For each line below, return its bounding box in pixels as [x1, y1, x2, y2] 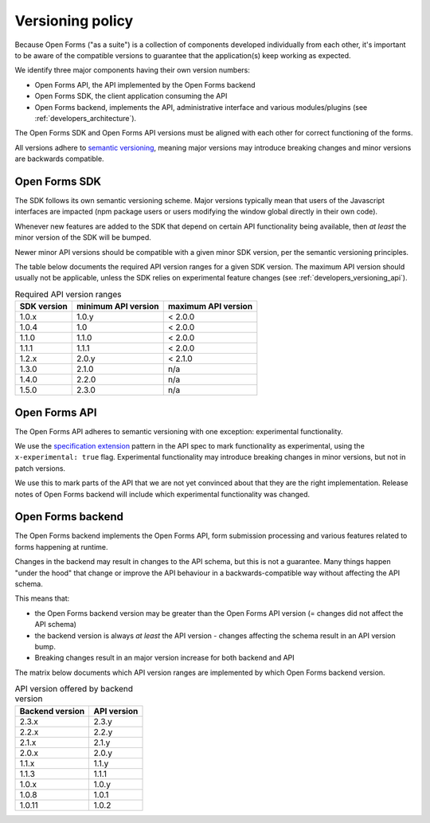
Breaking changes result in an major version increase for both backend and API [34, 653, 295, 663]
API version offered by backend [14, 684, 134, 695]
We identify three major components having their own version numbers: [14, 65, 250, 75]
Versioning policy [14, 12, 134, 29]
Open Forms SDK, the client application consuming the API [34, 92, 228, 101]
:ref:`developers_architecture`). [34, 113, 137, 123]
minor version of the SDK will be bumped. [14, 233, 151, 242]
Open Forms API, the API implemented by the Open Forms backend [34, 80, 256, 89]
